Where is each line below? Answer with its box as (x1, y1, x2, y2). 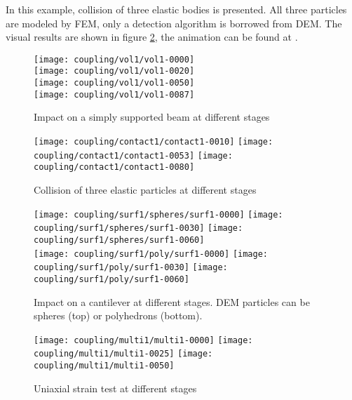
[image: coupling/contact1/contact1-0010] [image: (34, 137, 273, 147)
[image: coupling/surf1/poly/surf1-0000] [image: (34, 248, 268, 259)
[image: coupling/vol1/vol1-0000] (34, 54, 195, 65)
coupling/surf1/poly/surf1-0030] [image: (34, 262, 228, 273)
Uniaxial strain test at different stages (34, 380, 197, 395)
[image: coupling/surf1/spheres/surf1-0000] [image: (34, 209, 283, 220)
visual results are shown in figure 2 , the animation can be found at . (6, 29, 298, 44)
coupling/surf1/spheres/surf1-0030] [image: (34, 223, 243, 234)
